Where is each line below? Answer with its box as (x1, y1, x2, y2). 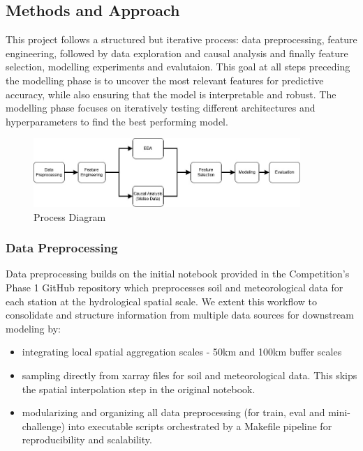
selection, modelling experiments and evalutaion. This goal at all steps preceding (6, 59, 350, 74)
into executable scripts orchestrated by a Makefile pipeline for (68, 418, 332, 433)
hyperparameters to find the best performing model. (6, 114, 228, 128)
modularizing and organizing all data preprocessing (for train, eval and (22, 405, 325, 420)
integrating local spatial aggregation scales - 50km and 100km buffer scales (22, 344, 342, 359)
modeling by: (6, 321, 61, 335)
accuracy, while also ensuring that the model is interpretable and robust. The (6, 86, 336, 101)
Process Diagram (34, 209, 106, 224)
